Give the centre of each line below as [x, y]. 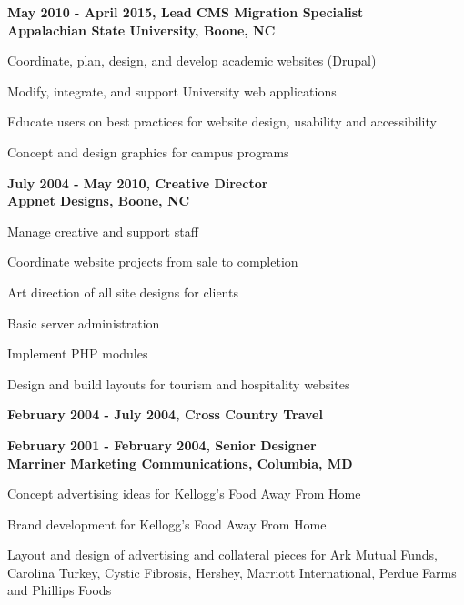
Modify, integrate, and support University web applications [172, 91]
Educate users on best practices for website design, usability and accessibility [222, 121]
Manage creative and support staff [103, 231]
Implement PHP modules [78, 353]
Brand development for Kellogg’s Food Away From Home [167, 524]
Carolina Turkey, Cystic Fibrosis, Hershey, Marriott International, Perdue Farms [232, 572]
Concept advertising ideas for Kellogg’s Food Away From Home [184, 494]
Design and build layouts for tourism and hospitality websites [179, 383]
